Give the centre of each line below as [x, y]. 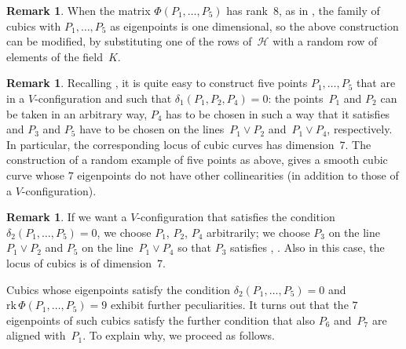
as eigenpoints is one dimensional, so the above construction [254, 25]
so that [194, 247]
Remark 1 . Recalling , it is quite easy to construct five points [157, 83]
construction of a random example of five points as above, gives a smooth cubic [197, 160]
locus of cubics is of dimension [79, 262]
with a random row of [325, 41]
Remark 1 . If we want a [67, 217]
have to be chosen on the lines [152, 129]
